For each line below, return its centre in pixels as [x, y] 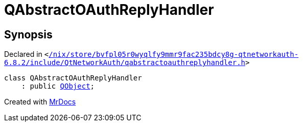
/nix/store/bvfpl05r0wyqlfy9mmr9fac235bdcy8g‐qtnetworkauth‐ [174, 55]
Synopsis [28, 34]
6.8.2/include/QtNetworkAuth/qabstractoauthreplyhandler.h [125, 63]
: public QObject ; [58, 86]
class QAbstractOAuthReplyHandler [73, 78]
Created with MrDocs [40, 102]
